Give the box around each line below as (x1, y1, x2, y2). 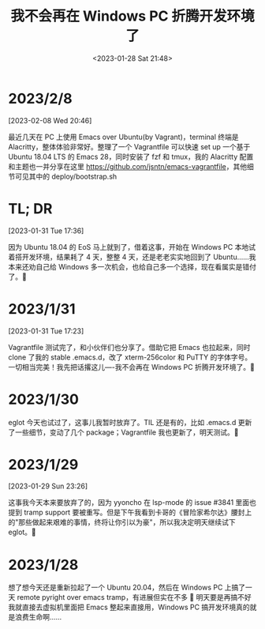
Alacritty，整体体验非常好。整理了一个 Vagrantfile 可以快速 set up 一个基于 (8, 141, 251, 151)
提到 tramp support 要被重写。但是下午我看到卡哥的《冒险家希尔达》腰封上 (8, 507, 252, 518)
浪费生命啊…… (14, 612, 62, 622)
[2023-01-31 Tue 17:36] (8, 226, 84, 235)
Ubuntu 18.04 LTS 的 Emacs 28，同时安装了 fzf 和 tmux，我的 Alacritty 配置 (8, 152, 254, 161)
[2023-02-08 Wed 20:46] (8, 115, 92, 125)
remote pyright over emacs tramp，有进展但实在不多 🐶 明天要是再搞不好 (17, 593, 252, 602)
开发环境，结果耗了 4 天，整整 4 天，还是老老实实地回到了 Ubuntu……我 (21, 252, 256, 262)
